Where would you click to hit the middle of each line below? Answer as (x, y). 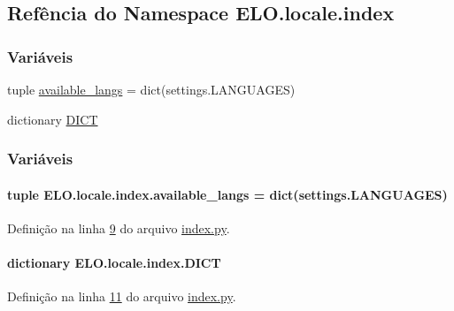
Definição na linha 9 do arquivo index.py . (119, 228)
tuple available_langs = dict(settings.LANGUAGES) (151, 89)
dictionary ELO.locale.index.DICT (114, 263)
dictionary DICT (53, 119)
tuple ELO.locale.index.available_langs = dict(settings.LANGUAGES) (227, 194)
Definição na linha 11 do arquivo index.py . (122, 296)
